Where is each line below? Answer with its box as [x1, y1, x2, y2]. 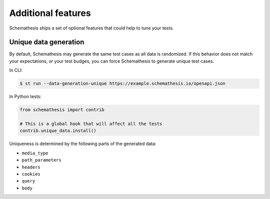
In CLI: [9, 67, 22, 73]
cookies [21, 171, 41, 177]
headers [21, 164, 41, 170]
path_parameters [21, 157, 62, 163]
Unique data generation [9, 38, 84, 46]
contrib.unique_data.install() [19, 128, 97, 133]
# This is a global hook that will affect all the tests [19, 120, 162, 126]
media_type [21, 150, 48, 156]
